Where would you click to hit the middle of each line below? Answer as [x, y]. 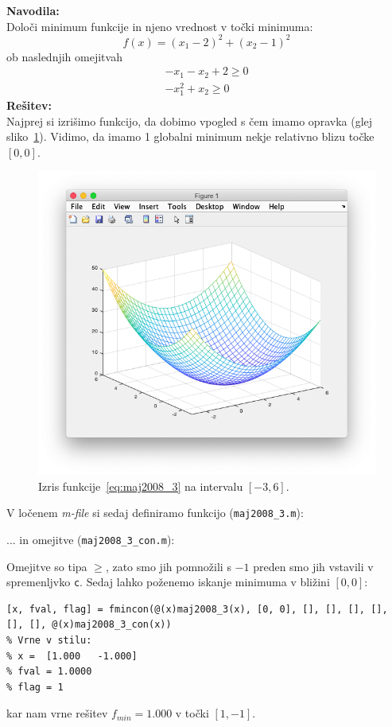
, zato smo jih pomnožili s [168, 566]
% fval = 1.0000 [49, 672]
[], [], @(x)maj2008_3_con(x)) [89, 625]
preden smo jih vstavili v [313, 566]
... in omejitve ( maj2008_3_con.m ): [91, 539]
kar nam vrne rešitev [57, 713]
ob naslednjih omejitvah [64, 56]
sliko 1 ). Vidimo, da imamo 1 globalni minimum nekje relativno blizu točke [190, 136]
